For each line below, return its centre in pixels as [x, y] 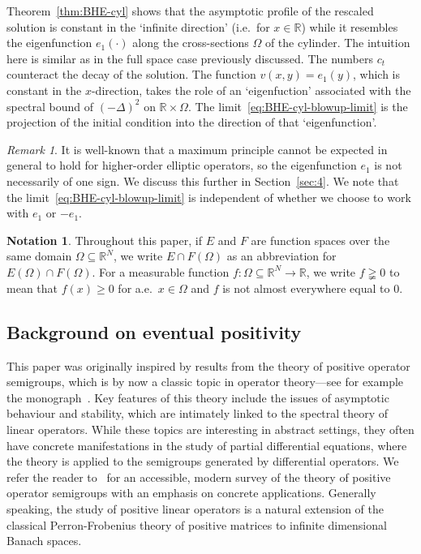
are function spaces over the [320, 240]
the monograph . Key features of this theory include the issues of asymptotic [198, 397]
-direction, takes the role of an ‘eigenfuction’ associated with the [251, 90]
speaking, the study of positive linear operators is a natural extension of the [195, 509]
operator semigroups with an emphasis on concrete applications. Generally [191, 493]
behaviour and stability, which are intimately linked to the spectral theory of [198, 413]
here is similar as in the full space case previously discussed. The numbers [190, 58]
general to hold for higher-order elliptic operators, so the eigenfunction [182, 165]
